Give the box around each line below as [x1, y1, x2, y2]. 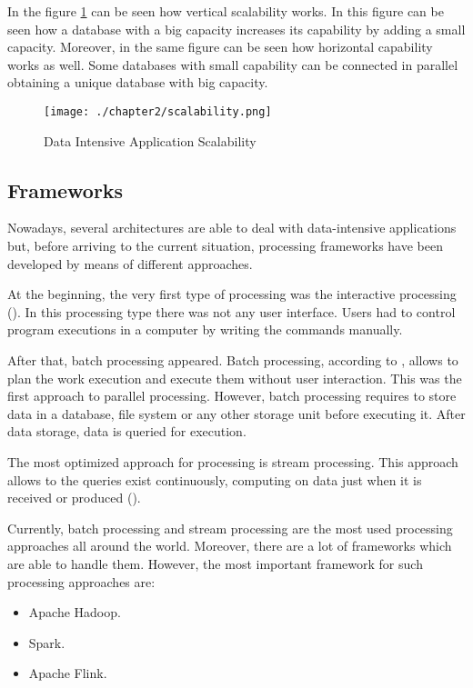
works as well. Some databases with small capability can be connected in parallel [7, 55, 458, 74]
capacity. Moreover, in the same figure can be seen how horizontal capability [7, 37, 433, 56]
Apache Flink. [28, 663, 107, 683]
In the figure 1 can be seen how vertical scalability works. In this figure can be [7, 2, 444, 20]
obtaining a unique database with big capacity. [7, 73, 268, 92]
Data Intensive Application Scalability [44, 131, 257, 150]
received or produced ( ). [7, 488, 141, 507]
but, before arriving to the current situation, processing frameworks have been [7, 236, 443, 255]
